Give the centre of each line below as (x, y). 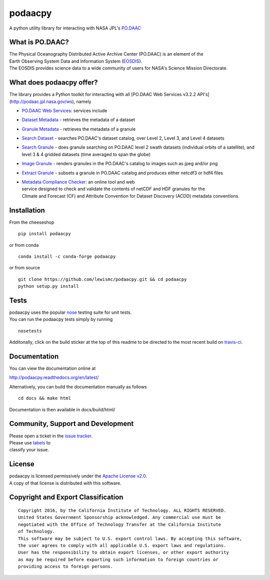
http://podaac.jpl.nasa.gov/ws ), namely (51, 101)
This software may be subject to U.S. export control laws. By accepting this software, (130, 538)
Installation (27, 210)
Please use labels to (30, 442)
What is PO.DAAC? (39, 42)
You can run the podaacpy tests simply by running (61, 319)
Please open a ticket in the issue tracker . (51, 436)
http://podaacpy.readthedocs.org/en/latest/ (54, 377)
